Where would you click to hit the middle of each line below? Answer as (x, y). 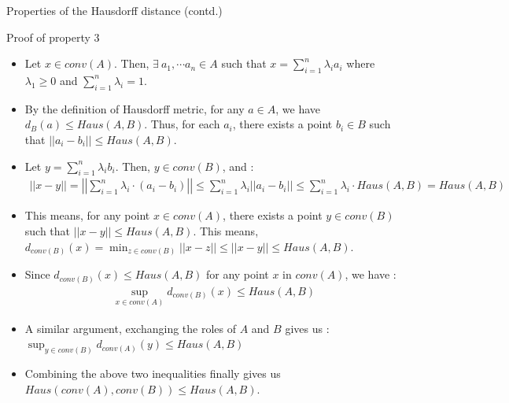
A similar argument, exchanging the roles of (131, 328)
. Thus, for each (182, 124)
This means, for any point (87, 215)
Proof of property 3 (53, 37)
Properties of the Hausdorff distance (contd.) (114, 10)
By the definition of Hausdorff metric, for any (135, 108)
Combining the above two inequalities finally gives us (153, 373)
